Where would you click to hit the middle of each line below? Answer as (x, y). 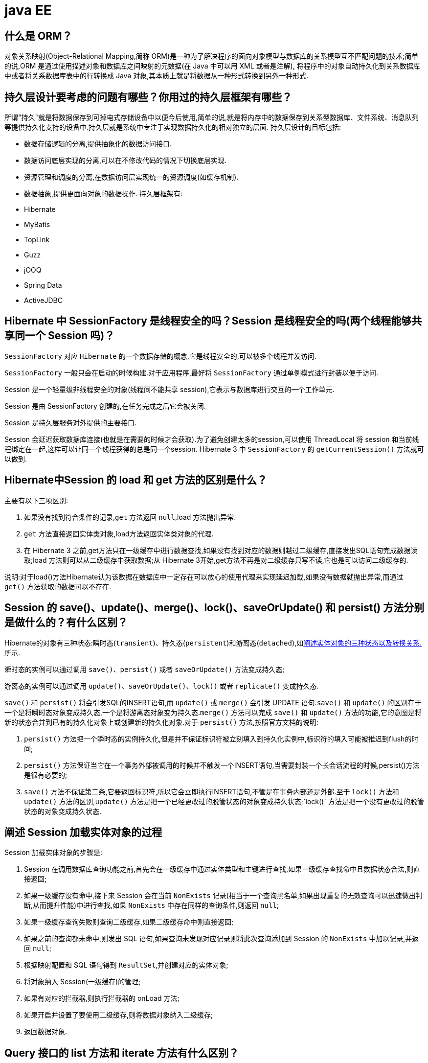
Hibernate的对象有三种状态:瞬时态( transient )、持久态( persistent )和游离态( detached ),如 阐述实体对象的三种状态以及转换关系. (213, 643)
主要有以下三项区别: (36, 500)
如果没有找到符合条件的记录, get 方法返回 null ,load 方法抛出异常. (130, 517)
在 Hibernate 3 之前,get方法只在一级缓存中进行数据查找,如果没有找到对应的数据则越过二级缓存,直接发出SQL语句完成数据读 (221, 550)
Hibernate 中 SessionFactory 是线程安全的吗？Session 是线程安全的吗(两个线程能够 (208, 321)
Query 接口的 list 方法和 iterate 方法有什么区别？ (122, 1053)
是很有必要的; (46, 775)
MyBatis (37, 225)
